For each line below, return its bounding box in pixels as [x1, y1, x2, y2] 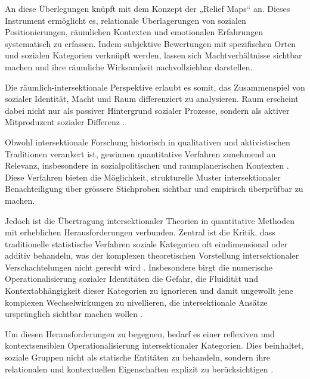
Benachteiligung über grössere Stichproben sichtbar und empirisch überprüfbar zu [5, 182, 303, 195]
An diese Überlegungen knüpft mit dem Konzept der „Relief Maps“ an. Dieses [5, 2, 290, 14]
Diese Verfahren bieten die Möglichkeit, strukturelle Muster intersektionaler [5, 170, 281, 183]
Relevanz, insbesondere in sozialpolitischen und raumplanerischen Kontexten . [5, 159, 289, 172]
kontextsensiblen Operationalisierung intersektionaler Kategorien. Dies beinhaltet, [5, 339, 304, 352]
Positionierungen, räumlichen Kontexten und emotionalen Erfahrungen [5, 26, 263, 38]
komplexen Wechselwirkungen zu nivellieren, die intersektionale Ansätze [5, 296, 268, 308]
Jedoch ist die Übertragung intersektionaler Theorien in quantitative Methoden [5, 214, 294, 226]
